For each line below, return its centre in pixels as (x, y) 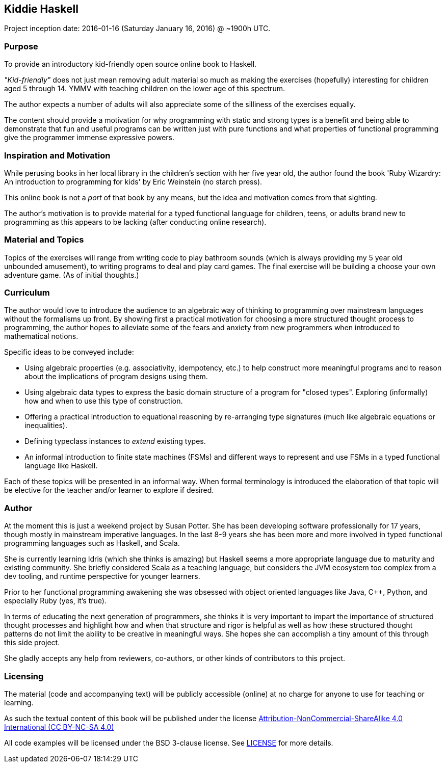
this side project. (32, 643)
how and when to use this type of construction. (104, 401)
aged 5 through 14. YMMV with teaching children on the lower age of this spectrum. (145, 89)
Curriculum (27, 293)
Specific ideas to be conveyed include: (69, 352)
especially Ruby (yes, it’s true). (55, 601)
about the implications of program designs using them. (116, 377)
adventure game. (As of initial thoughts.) (72, 275)
